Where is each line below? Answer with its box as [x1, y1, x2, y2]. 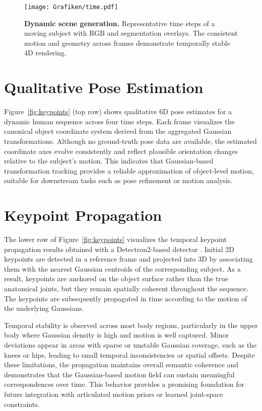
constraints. [4, 398, 40, 409]
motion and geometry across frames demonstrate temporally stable [24, 37, 230, 48]
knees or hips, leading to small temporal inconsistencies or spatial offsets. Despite [4, 349, 255, 360]
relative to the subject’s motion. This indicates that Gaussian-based [4, 155, 214, 166]
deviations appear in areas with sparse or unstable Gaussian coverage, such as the [4, 339, 257, 350]
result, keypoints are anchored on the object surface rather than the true [4, 273, 229, 284]
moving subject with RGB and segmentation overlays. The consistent [24, 28, 238, 38]
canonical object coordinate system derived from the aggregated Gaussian [4, 126, 232, 136]
